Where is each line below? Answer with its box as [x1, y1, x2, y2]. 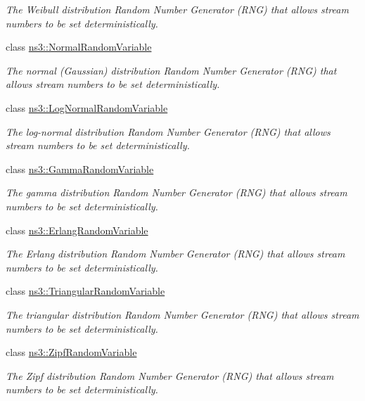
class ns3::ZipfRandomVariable [6, 345, 137, 359]
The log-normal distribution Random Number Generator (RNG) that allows [6, 124, 331, 139]
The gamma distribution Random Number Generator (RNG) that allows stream [6, 185, 347, 200]
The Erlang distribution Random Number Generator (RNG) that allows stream [6, 246, 345, 261]
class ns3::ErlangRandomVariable [6, 222, 148, 237]
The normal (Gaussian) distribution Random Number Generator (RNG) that [6, 63, 337, 77]
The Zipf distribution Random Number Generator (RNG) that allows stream [6, 368, 334, 383]
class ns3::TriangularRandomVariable [6, 284, 165, 298]
